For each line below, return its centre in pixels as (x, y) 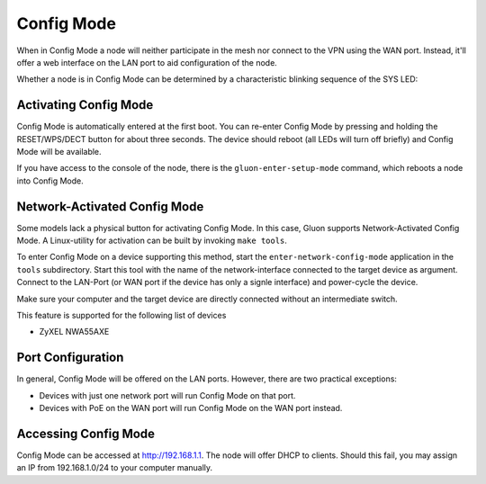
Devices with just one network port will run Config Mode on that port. (167, 395)
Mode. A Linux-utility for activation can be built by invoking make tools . (152, 241)
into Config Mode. (50, 181)
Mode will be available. (59, 152)
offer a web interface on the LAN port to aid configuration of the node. (147, 62)
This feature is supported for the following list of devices (121, 316)
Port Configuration (70, 358)
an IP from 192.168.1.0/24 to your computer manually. (115, 468)
